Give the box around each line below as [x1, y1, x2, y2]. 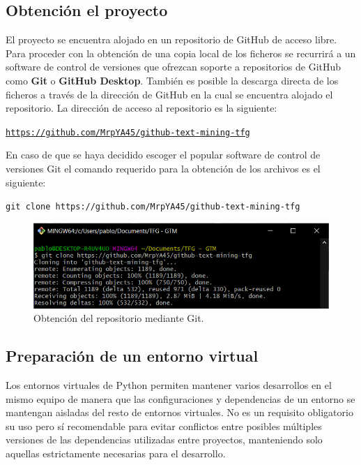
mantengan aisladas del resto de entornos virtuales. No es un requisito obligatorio [6, 405, 353, 420]
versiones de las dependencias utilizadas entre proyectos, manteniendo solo [6, 432, 323, 447]
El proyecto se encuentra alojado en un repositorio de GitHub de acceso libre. [6, 32, 337, 47]
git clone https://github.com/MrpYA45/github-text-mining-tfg [6, 202, 300, 212]
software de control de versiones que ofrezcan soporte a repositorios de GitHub [6, 59, 341, 74]
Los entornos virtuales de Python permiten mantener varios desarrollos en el [6, 377, 332, 392]
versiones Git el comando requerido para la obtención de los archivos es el [6, 161, 321, 176]
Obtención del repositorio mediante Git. [33, 311, 204, 325]
